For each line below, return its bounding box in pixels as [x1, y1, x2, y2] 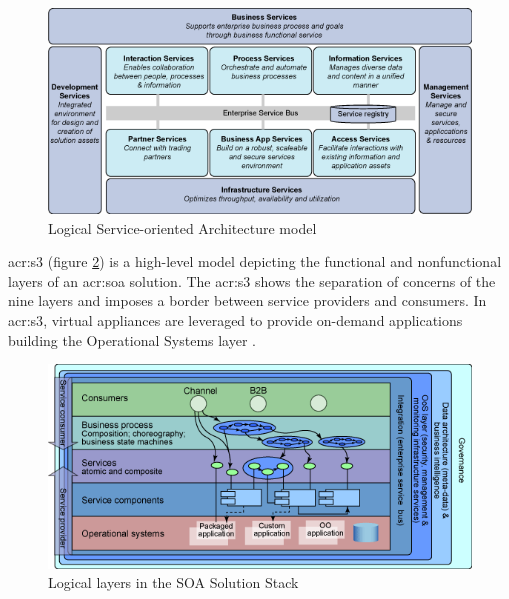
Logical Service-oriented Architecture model [48, 217, 317, 238]
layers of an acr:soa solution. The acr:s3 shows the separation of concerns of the [8, 270, 496, 291]
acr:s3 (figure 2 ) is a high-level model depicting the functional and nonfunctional [8, 251, 502, 272]
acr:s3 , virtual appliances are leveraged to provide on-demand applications [8, 310, 463, 331]
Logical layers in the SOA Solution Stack [48, 572, 299, 593]
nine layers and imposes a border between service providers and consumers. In [8, 290, 487, 311]
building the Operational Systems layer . [8, 329, 256, 350]
